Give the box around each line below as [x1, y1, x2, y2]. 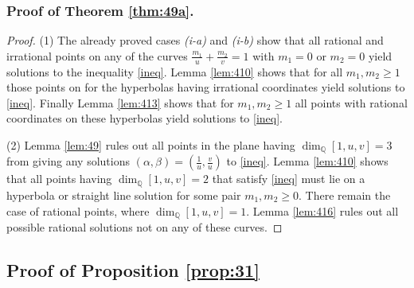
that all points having [6, 170, 112, 187]
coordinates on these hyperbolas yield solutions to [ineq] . [6, 110, 283, 126]
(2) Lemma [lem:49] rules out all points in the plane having [6, 137, 295, 154]
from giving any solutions [6, 153, 130, 169]
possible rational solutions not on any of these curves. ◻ [6, 218, 283, 235]
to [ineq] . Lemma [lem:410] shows [226, 153, 389, 169]
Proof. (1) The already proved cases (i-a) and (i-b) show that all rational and [6, 32, 384, 49]
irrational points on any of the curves [6, 47, 188, 64]
